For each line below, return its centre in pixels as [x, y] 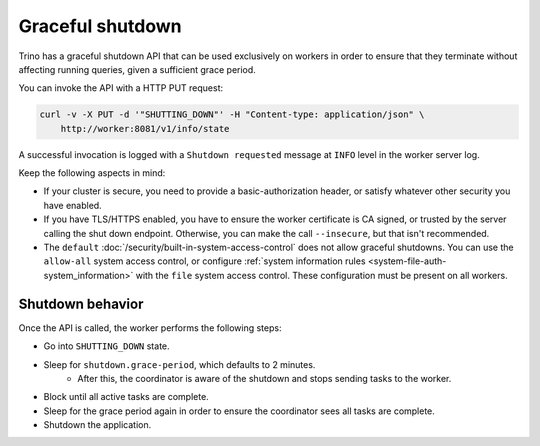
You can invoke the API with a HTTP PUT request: [121, 88]
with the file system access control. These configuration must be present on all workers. [322, 275]
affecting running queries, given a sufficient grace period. [137, 69]
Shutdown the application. [97, 425]
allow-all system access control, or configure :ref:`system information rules [204, 261]
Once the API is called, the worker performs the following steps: [150, 327]
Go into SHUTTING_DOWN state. [106, 346]
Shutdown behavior [81, 303]
